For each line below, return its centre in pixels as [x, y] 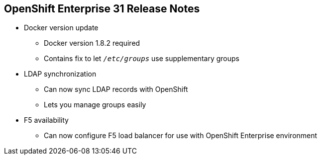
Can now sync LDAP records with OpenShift [116, 89]
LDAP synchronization [60, 74]
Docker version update [61, 28]
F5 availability [46, 120]
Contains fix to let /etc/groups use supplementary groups [142, 59]
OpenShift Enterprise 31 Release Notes [102, 9]
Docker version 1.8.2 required [92, 43]
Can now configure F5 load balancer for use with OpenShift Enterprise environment [181, 136]
